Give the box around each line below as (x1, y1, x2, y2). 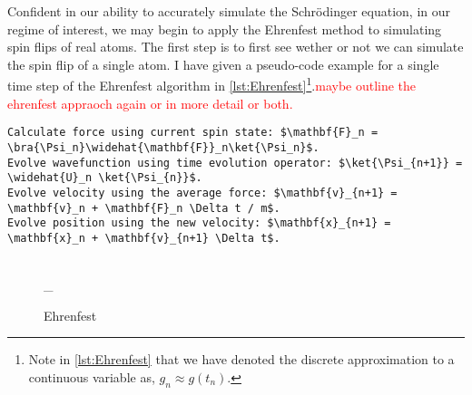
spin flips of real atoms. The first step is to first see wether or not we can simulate (7, 37, 464, 56)
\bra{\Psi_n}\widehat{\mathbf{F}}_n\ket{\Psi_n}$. (7, 140, 320, 154)
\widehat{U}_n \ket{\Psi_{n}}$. (7, 171, 202, 185)
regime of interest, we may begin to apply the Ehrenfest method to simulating (7, 19, 442, 38)
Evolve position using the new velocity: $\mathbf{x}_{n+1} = (7, 217, 391, 230)
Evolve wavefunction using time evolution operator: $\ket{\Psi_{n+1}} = (7, 156, 463, 169)
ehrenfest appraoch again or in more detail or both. (7, 93, 293, 112)
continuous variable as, (28, 367, 155, 386)
